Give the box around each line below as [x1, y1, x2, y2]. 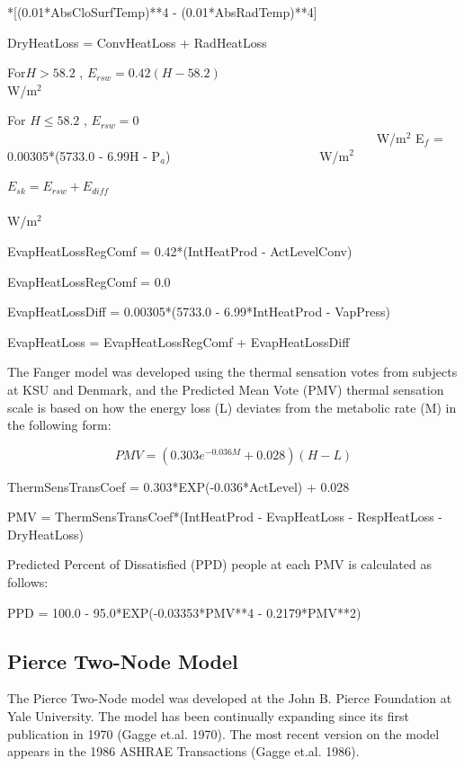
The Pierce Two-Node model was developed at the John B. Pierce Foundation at [7, 689, 452, 708]
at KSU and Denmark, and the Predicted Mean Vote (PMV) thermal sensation [7, 379, 444, 398]
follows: [7, 573, 49, 592]
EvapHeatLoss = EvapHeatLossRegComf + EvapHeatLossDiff [7, 332, 350, 351]
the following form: [7, 415, 112, 434]
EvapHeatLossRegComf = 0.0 [7, 272, 171, 290]
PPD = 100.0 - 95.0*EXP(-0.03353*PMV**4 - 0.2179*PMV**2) [7, 602, 361, 621]
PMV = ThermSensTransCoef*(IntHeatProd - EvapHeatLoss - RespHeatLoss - [7, 507, 443, 526]
